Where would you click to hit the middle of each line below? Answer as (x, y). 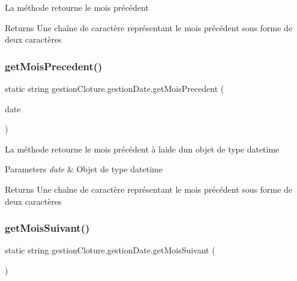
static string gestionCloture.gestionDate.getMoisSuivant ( (110, 250)
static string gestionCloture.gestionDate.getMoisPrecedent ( (115, 88)
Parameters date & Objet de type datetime (84, 169)
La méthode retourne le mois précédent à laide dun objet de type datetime (142, 149)
